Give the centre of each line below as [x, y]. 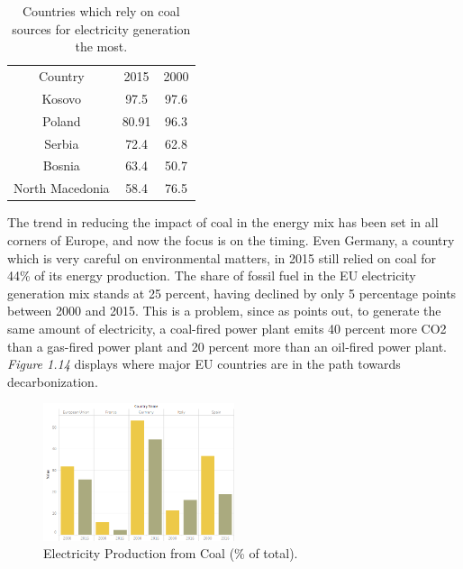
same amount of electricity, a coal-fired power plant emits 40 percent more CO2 [227, 328]
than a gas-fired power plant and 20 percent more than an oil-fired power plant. [227, 346]
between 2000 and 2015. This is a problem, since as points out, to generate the [224, 311]
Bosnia [61, 165]
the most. [101, 46]
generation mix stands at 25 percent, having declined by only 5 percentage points [232, 293]
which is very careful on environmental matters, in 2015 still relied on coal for [222, 257]
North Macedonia [62, 188]
